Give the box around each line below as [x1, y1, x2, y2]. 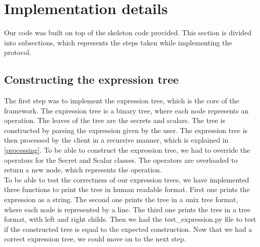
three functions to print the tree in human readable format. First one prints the [4, 184, 250, 195]
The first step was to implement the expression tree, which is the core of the [4, 95, 239, 106]
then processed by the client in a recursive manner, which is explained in [4, 135, 229, 145]
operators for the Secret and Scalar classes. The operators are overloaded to [4, 154, 238, 165]
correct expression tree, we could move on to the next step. [4, 233, 186, 244]
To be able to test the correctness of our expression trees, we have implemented [4, 174, 249, 184]
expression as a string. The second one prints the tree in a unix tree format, [4, 194, 238, 205]
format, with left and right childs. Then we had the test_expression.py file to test [4, 214, 256, 224]
